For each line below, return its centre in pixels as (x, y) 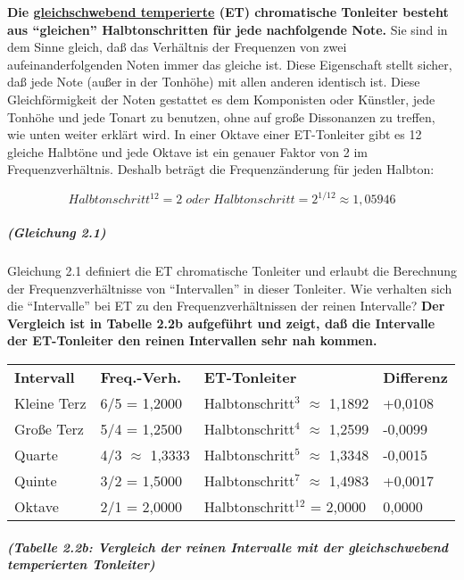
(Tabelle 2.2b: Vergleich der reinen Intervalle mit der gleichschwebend (228, 547)
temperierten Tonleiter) (81, 564)
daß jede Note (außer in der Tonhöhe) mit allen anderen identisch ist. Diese (214, 82)
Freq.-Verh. (141, 377)
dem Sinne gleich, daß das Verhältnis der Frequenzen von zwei (177, 47)
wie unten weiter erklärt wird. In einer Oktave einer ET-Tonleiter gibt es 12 (215, 134)
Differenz (416, 377)
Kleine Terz (50, 402)
